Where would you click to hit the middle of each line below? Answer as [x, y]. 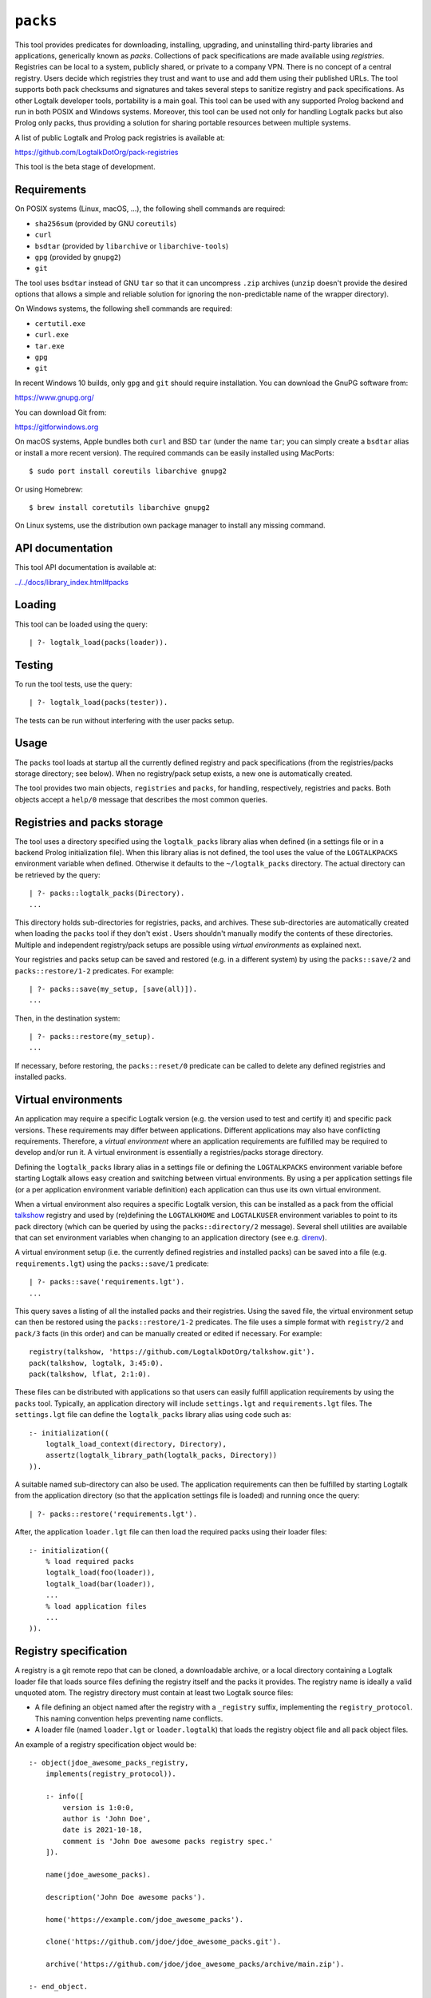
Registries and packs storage [89, 822]
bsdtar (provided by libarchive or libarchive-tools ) [132, 246]
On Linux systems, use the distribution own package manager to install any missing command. [170, 525]
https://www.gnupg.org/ [55, 398]
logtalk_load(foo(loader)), [100, 1573]
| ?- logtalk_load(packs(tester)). [99, 702]
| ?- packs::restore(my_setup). [92, 1037]
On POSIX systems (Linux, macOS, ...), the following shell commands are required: [150, 209]
